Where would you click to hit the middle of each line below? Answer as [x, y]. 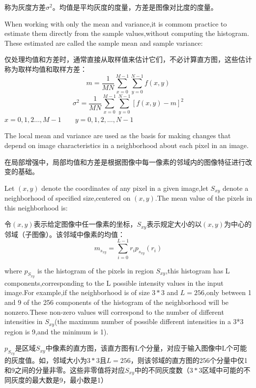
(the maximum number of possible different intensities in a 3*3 [149, 321]
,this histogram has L [198, 270]
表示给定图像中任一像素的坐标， [85, 224]
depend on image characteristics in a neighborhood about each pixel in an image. [127, 145]
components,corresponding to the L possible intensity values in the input [114, 283]
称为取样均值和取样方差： [46, 69]
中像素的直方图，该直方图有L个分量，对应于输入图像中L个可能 [146, 348]
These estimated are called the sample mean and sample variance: [104, 43]
